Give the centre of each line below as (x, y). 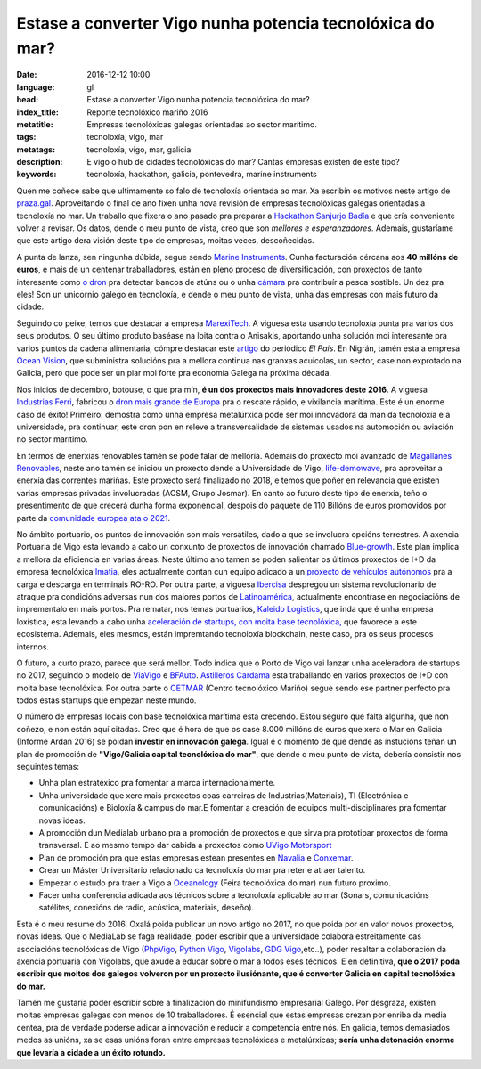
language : (36, 87)
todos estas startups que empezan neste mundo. (106, 700)
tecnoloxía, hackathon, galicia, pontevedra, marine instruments (202, 175)
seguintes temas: (48, 767)
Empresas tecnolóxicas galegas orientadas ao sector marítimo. (202, 124)
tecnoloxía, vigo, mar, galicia (139, 149)
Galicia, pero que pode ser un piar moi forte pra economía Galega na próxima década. (174, 373)
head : (28, 100)
